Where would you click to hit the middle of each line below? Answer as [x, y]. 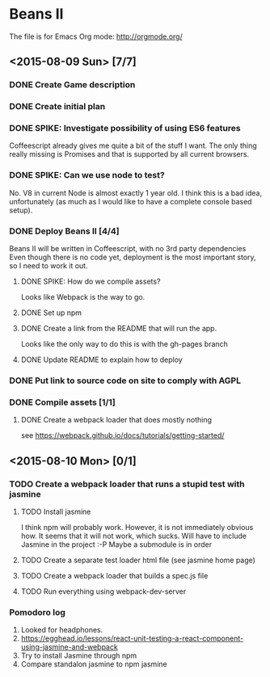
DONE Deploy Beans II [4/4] [64, 231]
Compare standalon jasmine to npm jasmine [94, 664]
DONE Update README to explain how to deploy [101, 360]
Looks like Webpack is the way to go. [83, 297]
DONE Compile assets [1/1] [62, 402]
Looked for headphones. [62, 630]
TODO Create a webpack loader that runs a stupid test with [127, 484]
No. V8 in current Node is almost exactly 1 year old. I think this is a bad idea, [135, 193]
